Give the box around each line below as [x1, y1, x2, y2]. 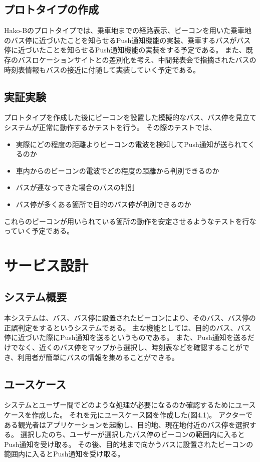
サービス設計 [4, 254, 89, 275]
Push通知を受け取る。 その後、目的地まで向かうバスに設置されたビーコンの [4, 438, 253, 449]
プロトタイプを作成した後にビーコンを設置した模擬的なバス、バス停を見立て [4, 112, 256, 122]
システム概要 [4, 289, 67, 304]
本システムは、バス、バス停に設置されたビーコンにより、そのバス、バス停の [4, 312, 256, 323]
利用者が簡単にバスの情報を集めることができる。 [18, 351, 179, 362]
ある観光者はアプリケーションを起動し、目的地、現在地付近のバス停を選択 [4, 419, 249, 429]
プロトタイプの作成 [4, 1, 99, 17]
